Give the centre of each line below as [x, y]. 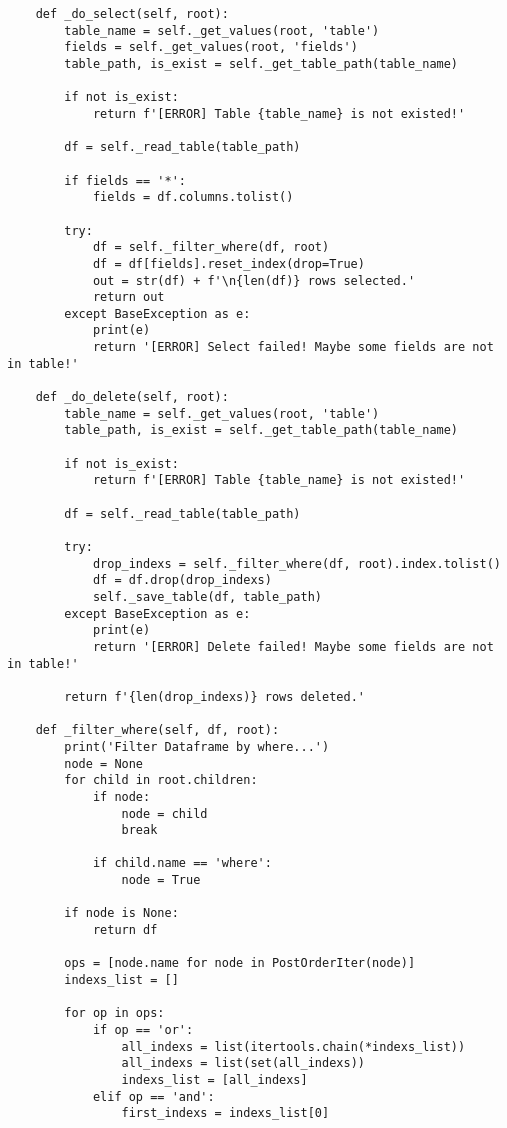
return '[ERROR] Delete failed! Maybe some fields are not [293, 646]
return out [128, 297]
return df [125, 930]
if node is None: [121, 913]
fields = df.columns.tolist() [193, 197]
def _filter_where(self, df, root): [157, 730]
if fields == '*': [125, 180]
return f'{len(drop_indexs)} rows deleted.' [214, 696]
